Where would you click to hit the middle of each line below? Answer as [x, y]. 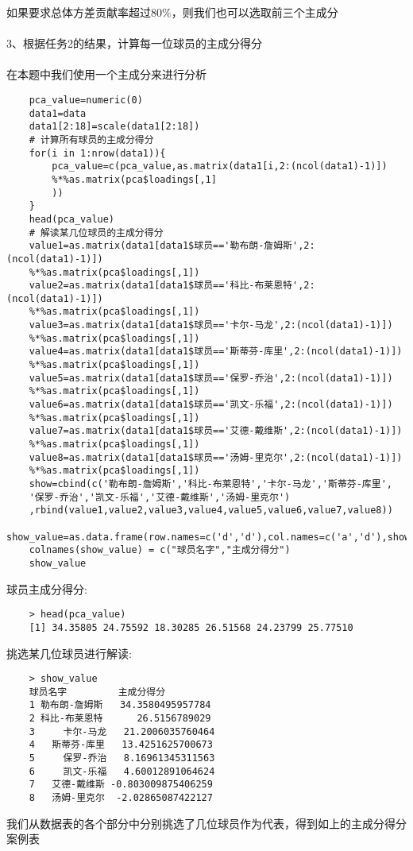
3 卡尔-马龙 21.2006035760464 [122, 731]
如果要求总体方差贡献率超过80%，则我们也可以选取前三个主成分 [172, 12]
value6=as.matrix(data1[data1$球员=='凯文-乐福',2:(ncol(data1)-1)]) [211, 405]
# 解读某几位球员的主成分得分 [96, 232]
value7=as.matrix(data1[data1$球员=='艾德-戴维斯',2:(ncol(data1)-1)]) [216, 431]
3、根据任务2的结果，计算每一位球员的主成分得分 [134, 43]
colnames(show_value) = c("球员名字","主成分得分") [160, 550]
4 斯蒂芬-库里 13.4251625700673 [121, 745]
